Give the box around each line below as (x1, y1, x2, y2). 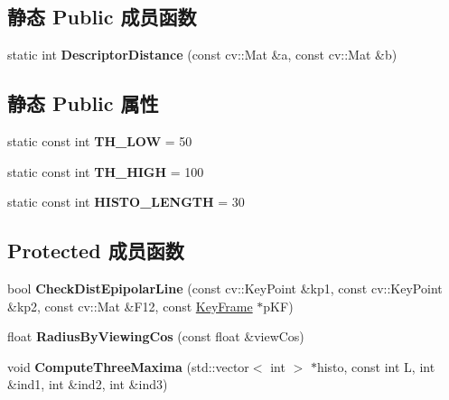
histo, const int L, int (316, 357, 435, 376)
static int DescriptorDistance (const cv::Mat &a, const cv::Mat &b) (7, 45, 398, 64)
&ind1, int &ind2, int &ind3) (7, 375, 168, 394)
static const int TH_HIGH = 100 (7, 162, 204, 181)
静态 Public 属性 (7, 89, 159, 117)
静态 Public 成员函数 (7, 3, 197, 31)
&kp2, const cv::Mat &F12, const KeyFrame (7, 296, 253, 315)
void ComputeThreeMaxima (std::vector (7, 357, 249, 376)
